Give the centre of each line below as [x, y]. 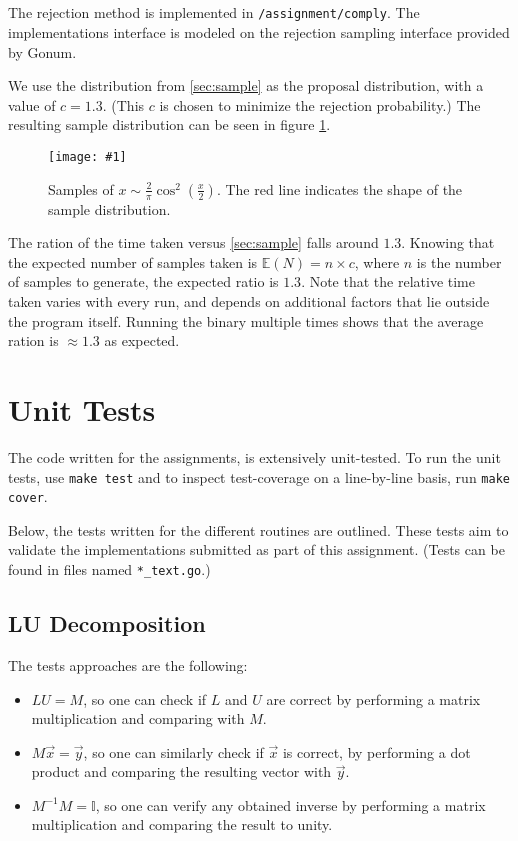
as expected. [142, 340]
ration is [33, 340]
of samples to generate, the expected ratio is [143, 281]
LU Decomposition [107, 623]
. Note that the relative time [388, 281]
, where [377, 261]
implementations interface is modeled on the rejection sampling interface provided [259, 32]
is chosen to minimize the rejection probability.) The [320, 104]
